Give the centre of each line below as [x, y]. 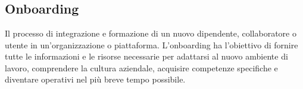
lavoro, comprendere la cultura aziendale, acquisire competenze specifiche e [141, 67]
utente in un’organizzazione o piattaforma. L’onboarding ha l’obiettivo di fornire [151, 44]
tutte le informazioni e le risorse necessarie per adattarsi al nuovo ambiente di [146, 56]
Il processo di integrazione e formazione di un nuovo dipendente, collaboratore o [151, 33]
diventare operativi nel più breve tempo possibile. [95, 79]
